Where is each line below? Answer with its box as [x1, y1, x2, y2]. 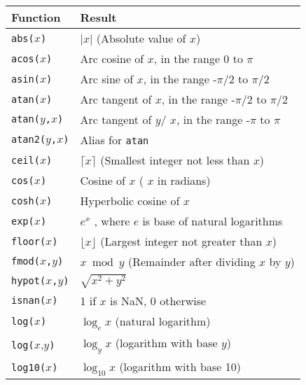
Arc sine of [80, 71, 134, 87]
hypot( [11, 274, 46, 286]
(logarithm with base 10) [119, 358, 241, 374]
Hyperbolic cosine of [80, 192, 180, 209]
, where [94, 213, 130, 229]
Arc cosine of [80, 50, 144, 66]
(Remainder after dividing [128, 253, 256, 269]
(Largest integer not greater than [100, 233, 263, 249]
